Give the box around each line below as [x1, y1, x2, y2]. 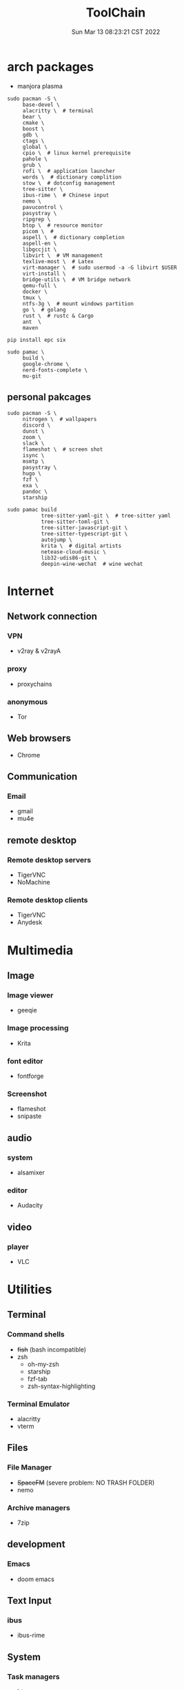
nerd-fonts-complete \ [22, 367, 88, 374]
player [7, 1242, 29, 1252]
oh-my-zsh [27, 1360, 59, 1368]
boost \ [22, 125, 45, 132]
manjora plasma [17, 81, 63, 90]
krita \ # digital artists [41, 542, 122, 549]
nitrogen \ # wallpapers [22, 416, 97, 422]
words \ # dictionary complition [22, 174, 122, 181]
